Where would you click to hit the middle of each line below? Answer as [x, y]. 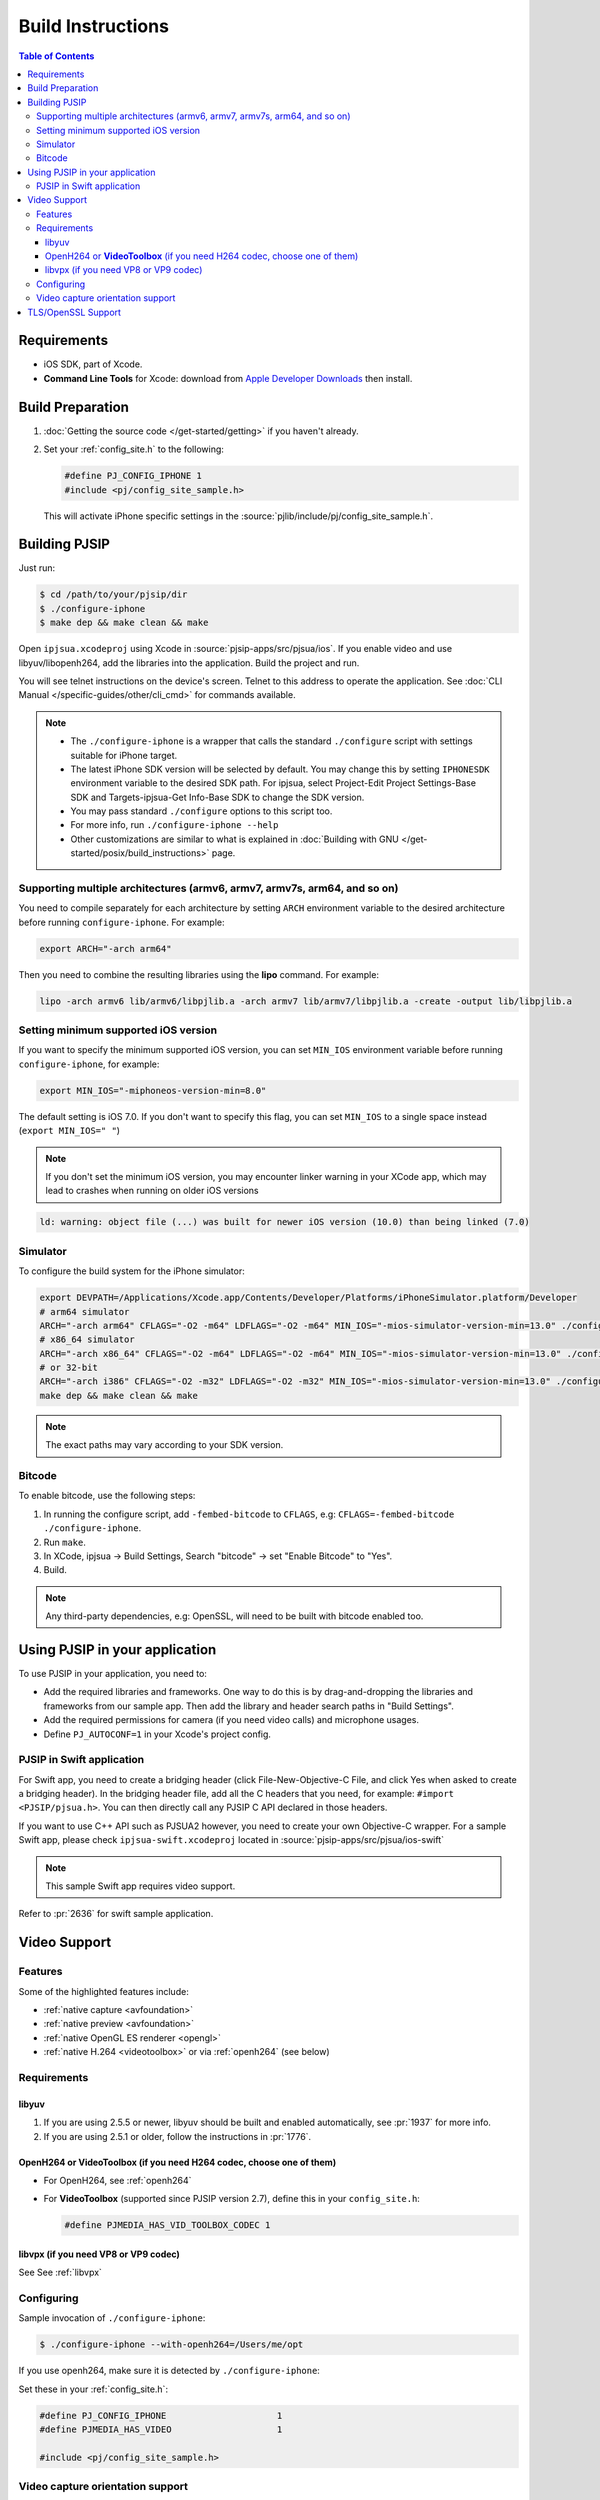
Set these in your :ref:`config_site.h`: [93, 2389]
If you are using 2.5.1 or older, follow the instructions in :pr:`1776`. [177, 2136]
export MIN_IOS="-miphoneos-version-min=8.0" [153, 1090]
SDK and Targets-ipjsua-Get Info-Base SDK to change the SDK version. [217, 797]
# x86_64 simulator [87, 1339]
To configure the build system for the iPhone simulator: [131, 1271]
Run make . [65, 1542]
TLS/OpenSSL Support [74, 312]
